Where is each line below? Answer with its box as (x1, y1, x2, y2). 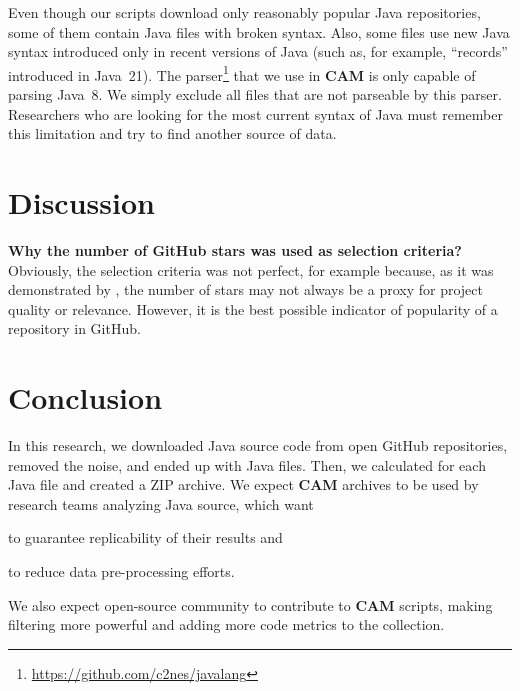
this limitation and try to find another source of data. (8, 123, 337, 144)
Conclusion (8, 377, 163, 418)
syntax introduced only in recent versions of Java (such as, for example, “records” (8, 41, 508, 62)
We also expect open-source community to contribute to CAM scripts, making (8, 594, 493, 615)
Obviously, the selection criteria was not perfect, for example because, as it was (8, 259, 494, 280)
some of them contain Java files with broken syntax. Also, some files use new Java (8, 21, 510, 42)
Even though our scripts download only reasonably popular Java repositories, (8, 2, 481, 22)
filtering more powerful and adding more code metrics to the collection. (8, 614, 445, 635)
